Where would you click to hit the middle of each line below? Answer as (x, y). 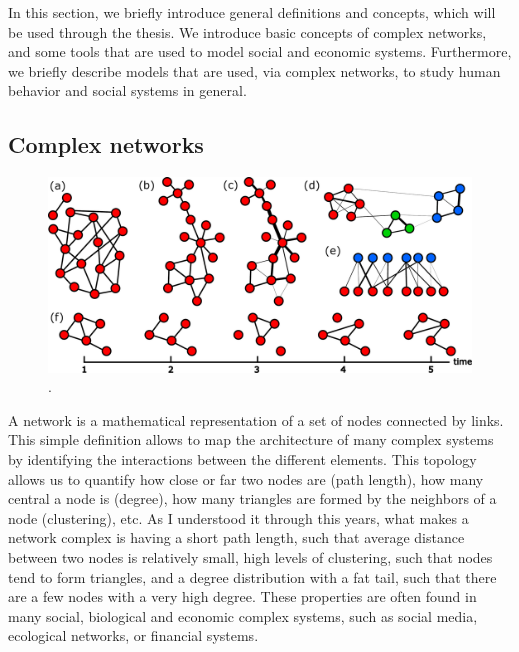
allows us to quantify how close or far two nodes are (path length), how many (246, 478)
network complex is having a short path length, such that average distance (236, 537)
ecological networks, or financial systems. (133, 635)
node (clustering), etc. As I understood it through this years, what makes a (238, 517)
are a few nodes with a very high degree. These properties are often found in (242, 596)
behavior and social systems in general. (127, 90)
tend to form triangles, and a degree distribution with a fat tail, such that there (252, 576)
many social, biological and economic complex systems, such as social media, (243, 615)
